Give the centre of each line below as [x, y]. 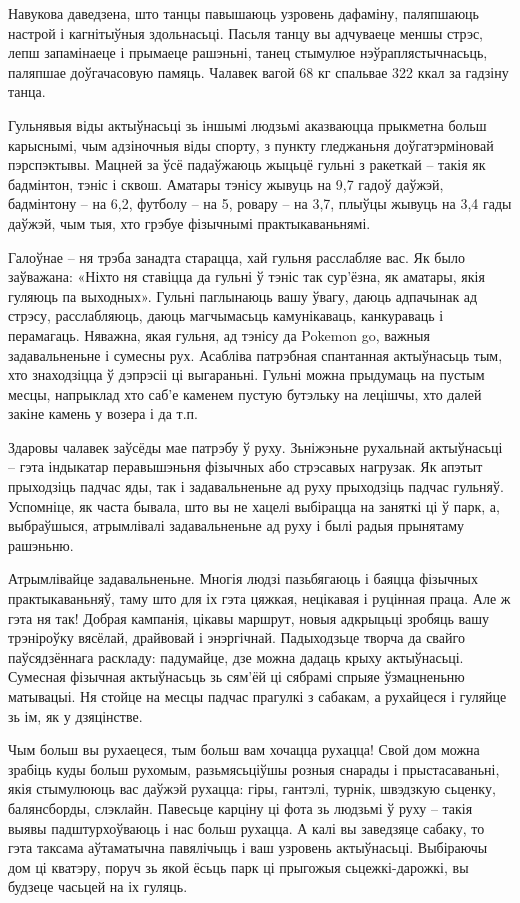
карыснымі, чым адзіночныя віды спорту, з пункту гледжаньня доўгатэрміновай [251, 144]
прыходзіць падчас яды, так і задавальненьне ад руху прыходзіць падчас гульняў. [256, 486]
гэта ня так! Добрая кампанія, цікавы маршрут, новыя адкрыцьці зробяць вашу [248, 617]
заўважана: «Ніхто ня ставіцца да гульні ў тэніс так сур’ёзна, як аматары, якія [246, 276]
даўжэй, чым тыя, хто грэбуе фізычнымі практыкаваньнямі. [189, 222]
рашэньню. [41, 544]
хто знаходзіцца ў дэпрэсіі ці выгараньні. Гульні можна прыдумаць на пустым [246, 374]
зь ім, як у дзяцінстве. [75, 715]
